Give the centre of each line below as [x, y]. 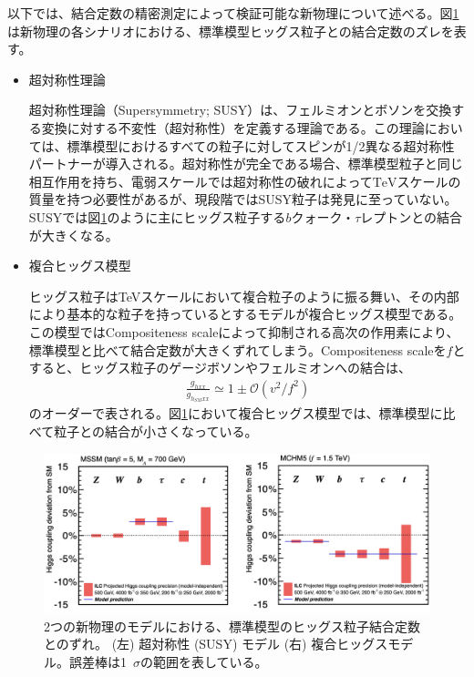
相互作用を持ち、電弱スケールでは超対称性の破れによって [201, 181]
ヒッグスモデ [375, 644]
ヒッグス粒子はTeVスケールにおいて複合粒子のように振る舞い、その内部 [244, 296]
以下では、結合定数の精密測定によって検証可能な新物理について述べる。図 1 [233, 13]
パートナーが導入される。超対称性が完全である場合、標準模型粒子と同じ [246, 164]
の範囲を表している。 [204, 662]
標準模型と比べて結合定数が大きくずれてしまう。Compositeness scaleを [237, 349]
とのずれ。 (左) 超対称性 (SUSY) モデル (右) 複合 [191, 644]
